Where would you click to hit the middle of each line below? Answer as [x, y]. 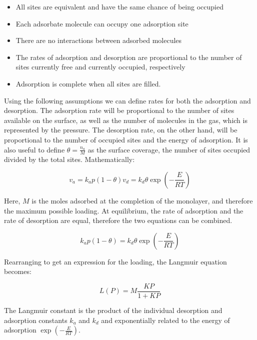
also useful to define [34, 149]
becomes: [18, 271]
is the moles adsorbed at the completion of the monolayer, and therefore [142, 200]
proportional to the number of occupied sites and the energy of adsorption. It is [126, 139]
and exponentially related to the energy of [165, 320]
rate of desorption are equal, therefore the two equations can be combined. [118, 220]
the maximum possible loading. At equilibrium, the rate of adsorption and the [124, 210]
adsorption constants [36, 320]
